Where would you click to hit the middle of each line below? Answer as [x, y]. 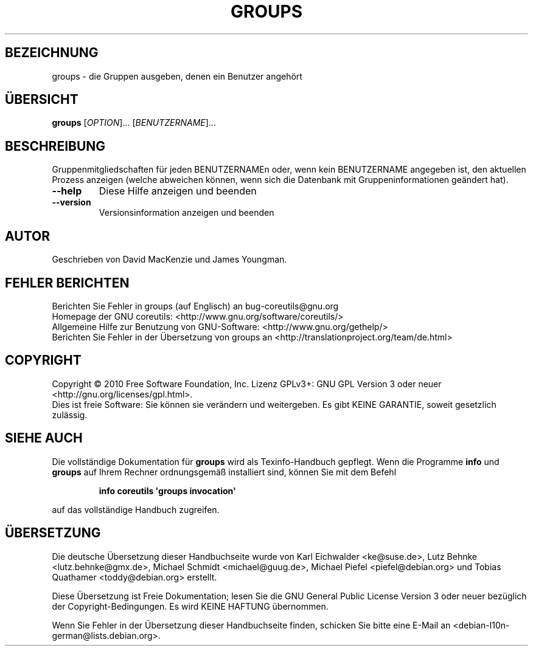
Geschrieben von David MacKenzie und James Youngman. [169, 260]
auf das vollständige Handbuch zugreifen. [136, 509]
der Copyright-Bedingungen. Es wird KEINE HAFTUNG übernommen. [190, 606]
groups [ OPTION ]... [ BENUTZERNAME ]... [134, 123]
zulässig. [70, 415]
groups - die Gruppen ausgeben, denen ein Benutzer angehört [177, 76]
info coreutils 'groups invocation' [167, 491]
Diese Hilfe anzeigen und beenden [178, 191]
